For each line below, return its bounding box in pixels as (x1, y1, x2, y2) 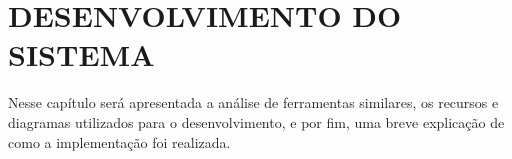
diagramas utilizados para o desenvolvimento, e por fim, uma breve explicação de (8, 111, 505, 132)
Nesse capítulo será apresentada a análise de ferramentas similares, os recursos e (8, 92, 499, 113)
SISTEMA (8, 34, 155, 75)
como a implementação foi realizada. (8, 131, 231, 152)
